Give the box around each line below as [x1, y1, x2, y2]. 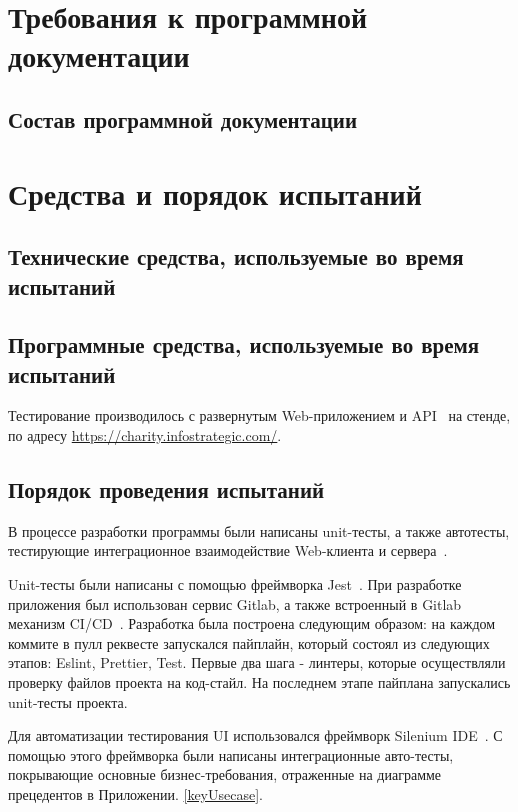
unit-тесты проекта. [8, 691, 128, 712]
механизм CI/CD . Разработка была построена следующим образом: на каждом [8, 613, 496, 634]
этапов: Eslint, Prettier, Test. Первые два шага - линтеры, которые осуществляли [8, 652, 506, 673]
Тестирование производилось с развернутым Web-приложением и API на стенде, [8, 405, 511, 426]
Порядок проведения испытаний [8, 474, 325, 505]
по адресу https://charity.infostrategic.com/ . [8, 425, 282, 446]
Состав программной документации [8, 103, 358, 134]
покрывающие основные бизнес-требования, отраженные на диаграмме [8, 764, 442, 785]
